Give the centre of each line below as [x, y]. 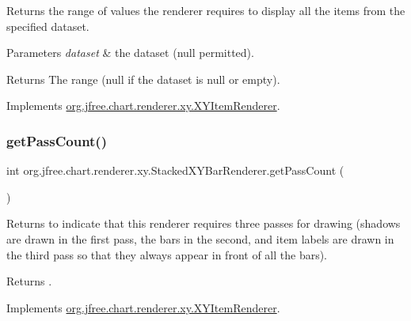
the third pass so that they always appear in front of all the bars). [167, 254]
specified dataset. [48, 26]
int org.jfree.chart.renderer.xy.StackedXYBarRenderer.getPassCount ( [175, 170]
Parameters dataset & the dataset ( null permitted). [130, 53]
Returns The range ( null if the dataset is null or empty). [143, 79]
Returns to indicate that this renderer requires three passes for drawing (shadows [204, 223]
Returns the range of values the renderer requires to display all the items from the [206, 10]
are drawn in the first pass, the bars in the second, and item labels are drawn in [200, 238]
